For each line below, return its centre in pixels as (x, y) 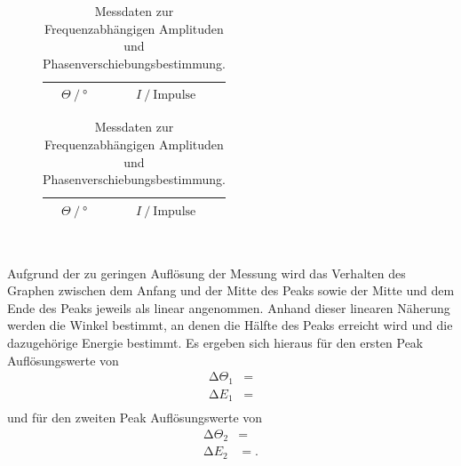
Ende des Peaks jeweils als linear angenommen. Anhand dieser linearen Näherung (229, 307)
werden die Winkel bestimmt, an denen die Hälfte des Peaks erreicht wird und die (230, 325)
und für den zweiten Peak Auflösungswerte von (135, 418)
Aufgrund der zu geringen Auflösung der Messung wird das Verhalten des (207, 273)
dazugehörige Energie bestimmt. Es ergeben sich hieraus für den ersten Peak (215, 342)
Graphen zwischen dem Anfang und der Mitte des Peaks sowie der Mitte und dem (231, 290)
